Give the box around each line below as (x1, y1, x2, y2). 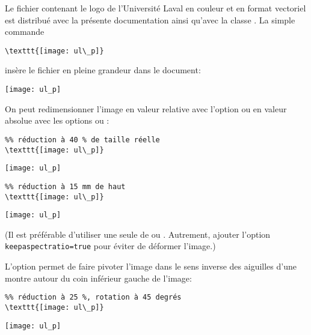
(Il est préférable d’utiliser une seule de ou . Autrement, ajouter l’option (5, 228, 271, 240)
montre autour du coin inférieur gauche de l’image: (5, 271, 192, 284)
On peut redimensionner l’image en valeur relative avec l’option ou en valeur (5, 102, 287, 115)
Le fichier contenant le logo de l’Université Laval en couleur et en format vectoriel (5, 2, 306, 14)
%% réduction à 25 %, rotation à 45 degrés (5, 293, 182, 302)
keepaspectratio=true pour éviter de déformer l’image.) (5, 240, 216, 252)
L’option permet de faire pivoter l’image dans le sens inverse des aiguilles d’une (5, 260, 297, 273)
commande (5, 25, 45, 38)
